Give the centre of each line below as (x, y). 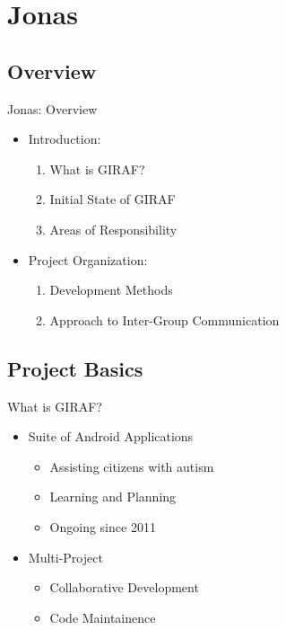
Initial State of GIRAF (113, 199)
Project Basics (75, 368)
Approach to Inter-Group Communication (165, 319)
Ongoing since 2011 (103, 526)
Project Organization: (88, 259)
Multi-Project (65, 557)
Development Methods (111, 290)
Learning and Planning (113, 497)
